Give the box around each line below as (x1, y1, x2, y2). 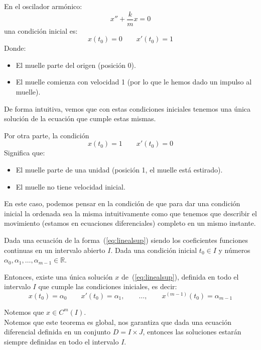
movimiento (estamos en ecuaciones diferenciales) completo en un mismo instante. (4, 218, 256, 228)
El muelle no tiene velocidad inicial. (16, 181, 125, 192)
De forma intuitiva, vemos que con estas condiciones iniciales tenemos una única (4, 103, 251, 114)
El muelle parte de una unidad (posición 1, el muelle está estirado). (16, 164, 223, 174)
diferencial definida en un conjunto (4, 326, 111, 337)
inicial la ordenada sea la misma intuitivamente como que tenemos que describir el (4, 208, 257, 218)
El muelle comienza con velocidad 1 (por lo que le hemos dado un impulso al (16, 76, 252, 87)
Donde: (4, 43, 26, 53)
